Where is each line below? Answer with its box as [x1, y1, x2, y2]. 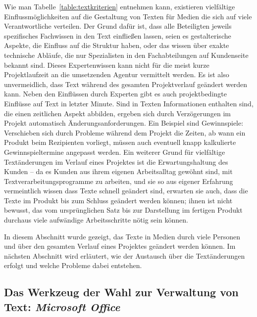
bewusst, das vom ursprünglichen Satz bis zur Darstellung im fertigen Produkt [4, 205, 243, 215]
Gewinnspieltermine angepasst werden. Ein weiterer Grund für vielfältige [4, 146, 225, 157]
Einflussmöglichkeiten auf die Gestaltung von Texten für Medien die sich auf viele [4, 11, 252, 21]
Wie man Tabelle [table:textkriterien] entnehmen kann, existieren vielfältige [4, 1, 235, 11]
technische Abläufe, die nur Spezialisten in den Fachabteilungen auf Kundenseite [4, 49, 249, 60]
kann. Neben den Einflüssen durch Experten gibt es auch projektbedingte [4, 89, 227, 99]
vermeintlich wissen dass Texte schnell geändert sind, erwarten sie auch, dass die [4, 185, 248, 196]
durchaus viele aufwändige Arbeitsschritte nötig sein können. [4, 215, 188, 225]
